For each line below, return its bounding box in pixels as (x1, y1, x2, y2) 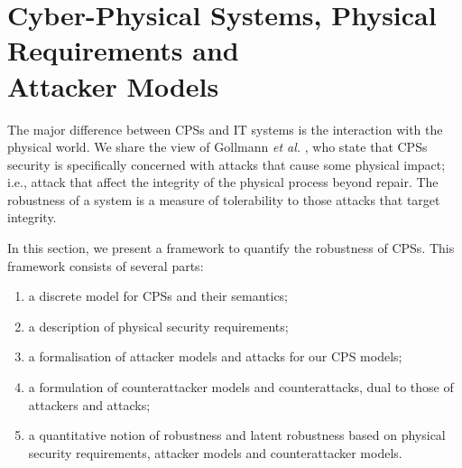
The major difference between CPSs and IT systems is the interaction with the (7, 119, 443, 138)
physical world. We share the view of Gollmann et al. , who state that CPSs (7, 137, 428, 156)
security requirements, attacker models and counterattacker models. (28, 443, 402, 462)
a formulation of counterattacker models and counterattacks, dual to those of (28, 378, 454, 397)
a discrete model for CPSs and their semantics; (28, 286, 289, 305)
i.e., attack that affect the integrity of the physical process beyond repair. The (7, 173, 439, 192)
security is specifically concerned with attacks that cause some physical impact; (7, 154, 446, 173)
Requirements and (7, 32, 239, 69)
